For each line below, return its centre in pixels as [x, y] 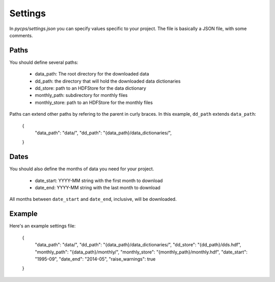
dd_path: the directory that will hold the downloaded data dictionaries [108, 81]
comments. [21, 35]
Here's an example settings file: [43, 226]
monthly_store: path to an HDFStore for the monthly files [94, 102]
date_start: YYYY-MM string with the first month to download [99, 181]
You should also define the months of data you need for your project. [82, 169]
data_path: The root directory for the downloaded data [92, 74]
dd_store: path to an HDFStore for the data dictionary [90, 88]
